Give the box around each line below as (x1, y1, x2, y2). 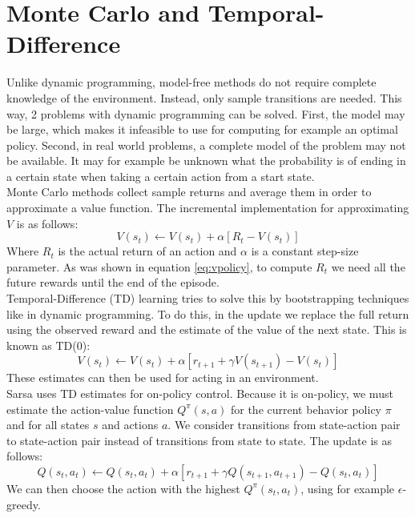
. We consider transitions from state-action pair (167, 416, 401, 433)
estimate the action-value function (6, 400, 174, 417)
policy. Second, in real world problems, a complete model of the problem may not (6, 136, 406, 153)
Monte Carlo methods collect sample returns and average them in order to (6, 183, 372, 200)
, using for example (300, 480, 395, 496)
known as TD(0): (6, 336, 91, 353)
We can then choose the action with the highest (6, 480, 240, 496)
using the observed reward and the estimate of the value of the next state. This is (6, 321, 407, 338)
